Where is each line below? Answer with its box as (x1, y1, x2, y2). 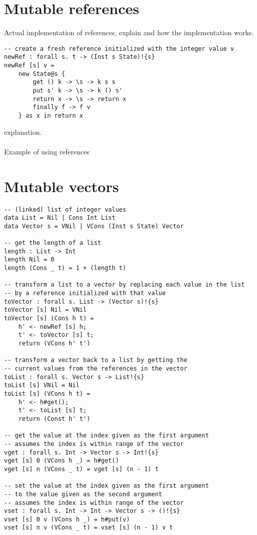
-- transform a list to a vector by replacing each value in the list (4, 281, 245, 289)
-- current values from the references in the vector (4, 365, 188, 372)
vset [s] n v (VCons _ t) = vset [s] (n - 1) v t (4, 524, 173, 531)
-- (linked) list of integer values (4, 206, 126, 213)
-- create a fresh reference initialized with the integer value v (4, 45, 234, 52)
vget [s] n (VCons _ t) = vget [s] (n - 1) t (4, 465, 159, 473)
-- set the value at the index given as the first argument (4, 482, 209, 490)
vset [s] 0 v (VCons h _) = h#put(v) (4, 515, 130, 523)
